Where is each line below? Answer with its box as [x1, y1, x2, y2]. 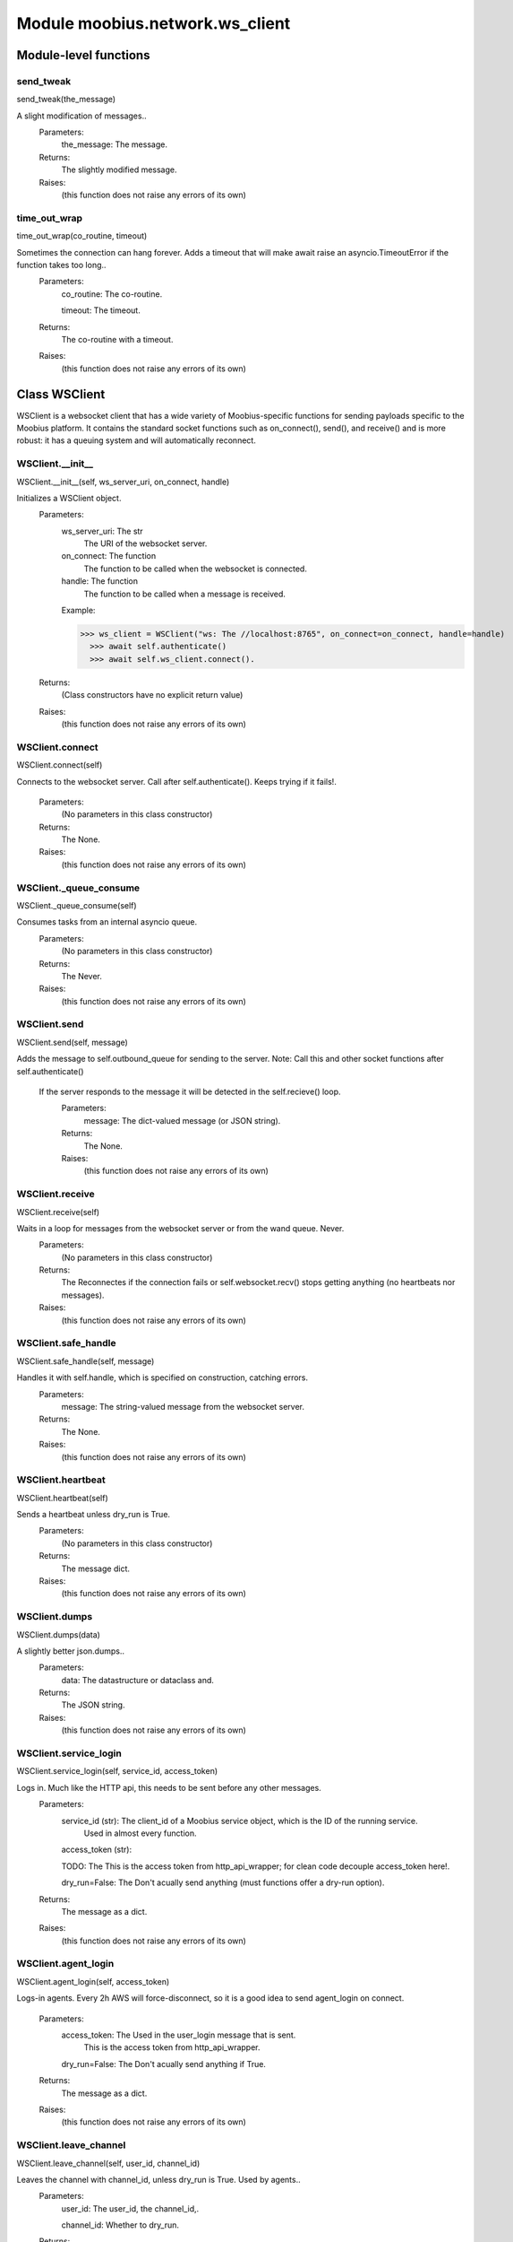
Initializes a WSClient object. [16, 492, 122, 503]
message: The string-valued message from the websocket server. [61, 1401, 304, 1412]
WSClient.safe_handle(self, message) [16, 1355, 155, 1367]
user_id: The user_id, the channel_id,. [61, 2203, 200, 2214]
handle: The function [61, 576, 139, 587]
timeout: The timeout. [61, 305, 141, 316]
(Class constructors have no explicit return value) [61, 690, 244, 700]
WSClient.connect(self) [16, 760, 103, 770]
